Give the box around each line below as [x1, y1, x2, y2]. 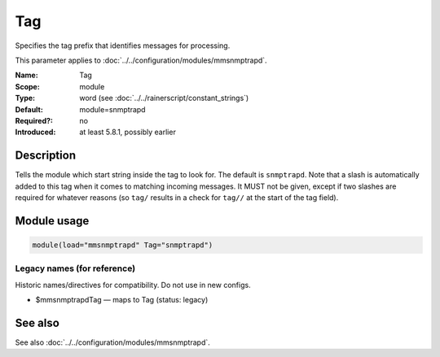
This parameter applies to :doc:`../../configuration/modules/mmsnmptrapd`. [15, 55, 268, 65]
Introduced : [15, 127, 56, 137]
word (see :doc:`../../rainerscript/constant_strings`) [79, 94, 249, 103]
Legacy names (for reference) [15, 263, 136, 274]
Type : [15, 94, 36, 103]
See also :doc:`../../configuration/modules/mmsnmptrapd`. [15, 337, 211, 347]
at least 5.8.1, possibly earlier [79, 127, 177, 137]
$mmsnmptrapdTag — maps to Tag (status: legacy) [35, 295, 209, 305]
